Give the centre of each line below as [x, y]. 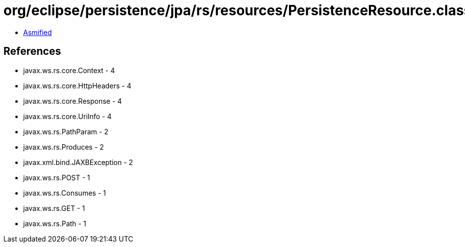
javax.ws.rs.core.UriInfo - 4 [68, 116]
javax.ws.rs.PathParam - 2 [66, 131]
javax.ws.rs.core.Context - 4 [69, 70]
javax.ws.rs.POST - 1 [57, 177]
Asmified [38, 32]
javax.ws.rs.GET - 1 [54, 208]
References [32, 51]
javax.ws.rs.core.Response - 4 [73, 101]
